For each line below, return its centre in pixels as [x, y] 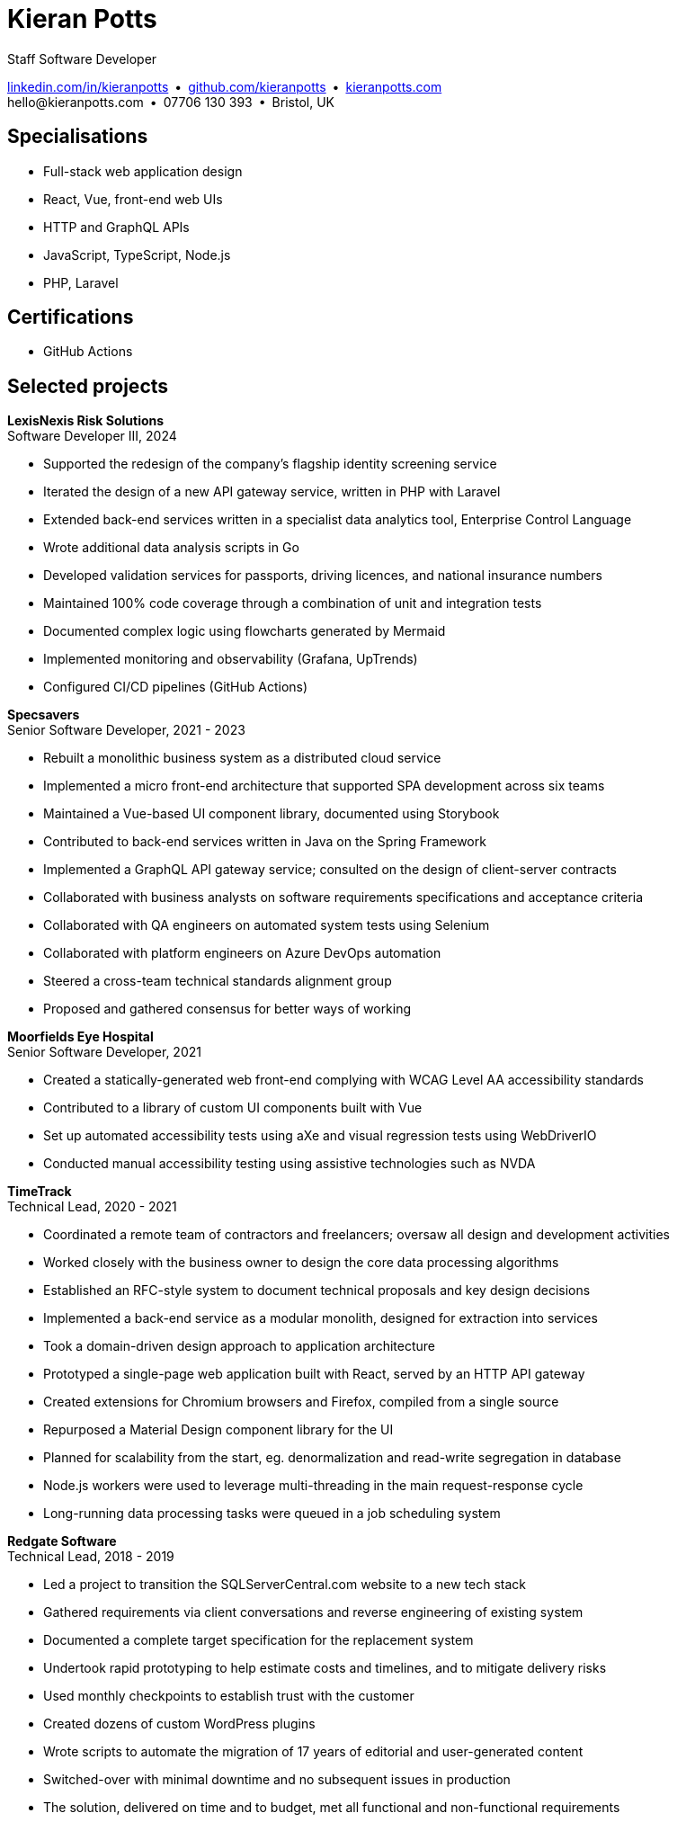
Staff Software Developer [82, 58]
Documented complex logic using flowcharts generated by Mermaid [245, 631]
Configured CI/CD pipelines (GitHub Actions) [176, 687]
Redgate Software [62, 1541]
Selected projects [88, 386]
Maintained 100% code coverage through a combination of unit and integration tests [293, 603]
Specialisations [78, 137]
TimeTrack [40, 1192]
